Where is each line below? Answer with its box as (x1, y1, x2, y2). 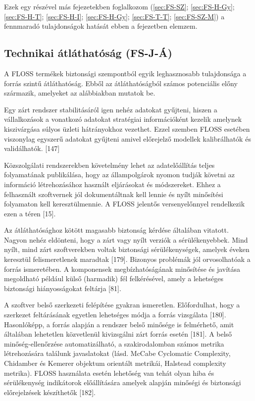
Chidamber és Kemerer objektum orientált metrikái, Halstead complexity (4, 358, 226, 368)
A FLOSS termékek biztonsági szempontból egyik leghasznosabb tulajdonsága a (4, 68, 247, 78)
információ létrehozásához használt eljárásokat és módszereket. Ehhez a (4, 179, 221, 189)
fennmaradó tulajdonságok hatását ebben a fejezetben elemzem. (4, 21, 198, 31)
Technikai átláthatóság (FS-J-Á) (4, 45, 172, 60)
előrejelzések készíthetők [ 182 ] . (4, 387, 96, 397)
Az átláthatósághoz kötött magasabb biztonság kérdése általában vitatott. (4, 225, 229, 235)
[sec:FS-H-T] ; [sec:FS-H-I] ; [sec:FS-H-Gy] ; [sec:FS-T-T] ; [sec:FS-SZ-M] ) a (4, 11, 225, 21)
